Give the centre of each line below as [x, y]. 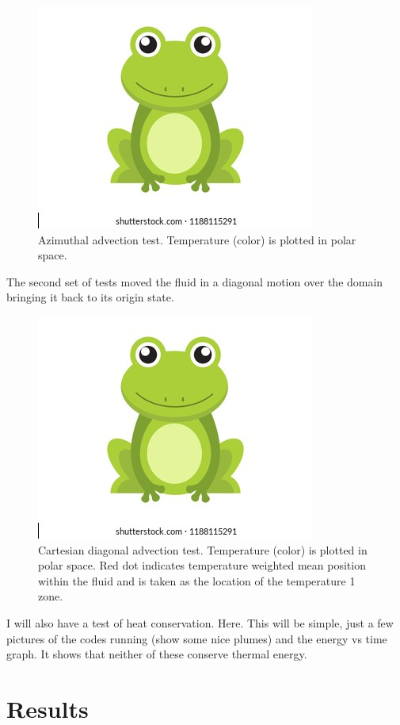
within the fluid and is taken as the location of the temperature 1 [197, 580]
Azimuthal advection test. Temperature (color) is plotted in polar [197, 239]
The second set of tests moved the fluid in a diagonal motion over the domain [195, 281]
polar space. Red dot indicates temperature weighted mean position [202, 565]
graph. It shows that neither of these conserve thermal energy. [157, 654]
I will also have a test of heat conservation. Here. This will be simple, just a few [200, 622]
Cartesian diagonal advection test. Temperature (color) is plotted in [203, 549]
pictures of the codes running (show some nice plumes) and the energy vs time [197, 638]
